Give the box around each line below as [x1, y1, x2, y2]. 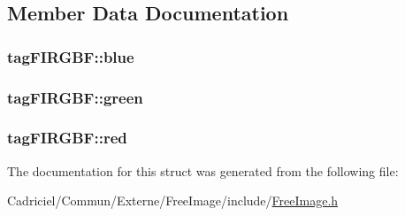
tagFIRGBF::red [7, 127, 127, 149]
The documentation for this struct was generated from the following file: [7, 161, 399, 180]
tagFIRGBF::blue [7, 45, 134, 67]
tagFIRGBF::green [7, 86, 143, 108]
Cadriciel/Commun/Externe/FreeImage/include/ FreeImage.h [7, 191, 339, 210]
